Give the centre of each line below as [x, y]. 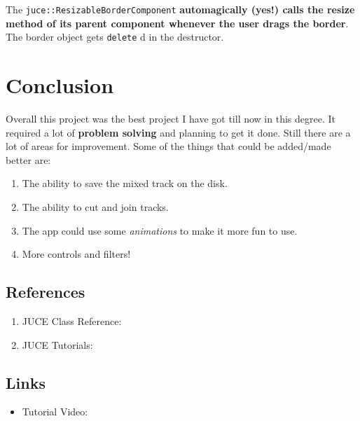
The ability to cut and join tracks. [95, 207]
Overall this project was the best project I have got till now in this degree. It [171, 119]
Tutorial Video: [55, 412]
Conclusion [60, 85]
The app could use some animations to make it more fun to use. [160, 230]
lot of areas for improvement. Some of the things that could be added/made [168, 146]
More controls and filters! [76, 254]
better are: [28, 159]
